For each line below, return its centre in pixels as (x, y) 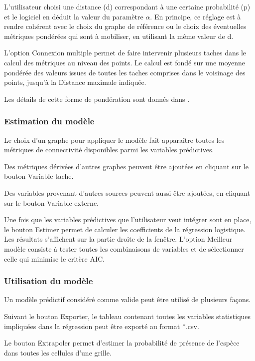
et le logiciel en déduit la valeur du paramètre (74, 16)
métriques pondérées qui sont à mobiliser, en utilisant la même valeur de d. (119, 36)
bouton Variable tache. (39, 176)
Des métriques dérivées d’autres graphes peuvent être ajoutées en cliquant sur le (126, 166)
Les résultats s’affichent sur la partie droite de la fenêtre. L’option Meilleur (118, 239)
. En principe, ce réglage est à (195, 16)
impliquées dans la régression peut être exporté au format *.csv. (102, 326)
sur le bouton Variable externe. (51, 202)
